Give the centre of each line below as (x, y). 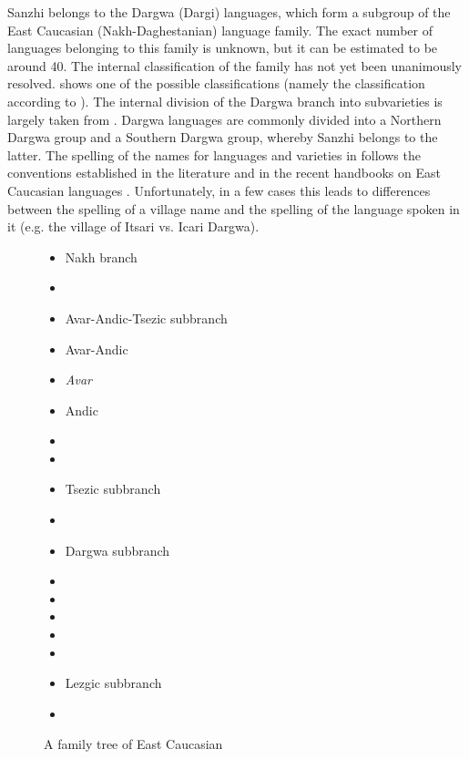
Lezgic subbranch (113, 683)
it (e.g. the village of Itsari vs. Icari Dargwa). (133, 226)
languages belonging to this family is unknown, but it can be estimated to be (223, 48)
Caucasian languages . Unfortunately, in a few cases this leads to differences (219, 190)
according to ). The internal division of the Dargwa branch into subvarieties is (225, 101)
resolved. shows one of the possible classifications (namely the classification (216, 83)
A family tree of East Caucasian (133, 744)
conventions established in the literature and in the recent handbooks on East (224, 173)
